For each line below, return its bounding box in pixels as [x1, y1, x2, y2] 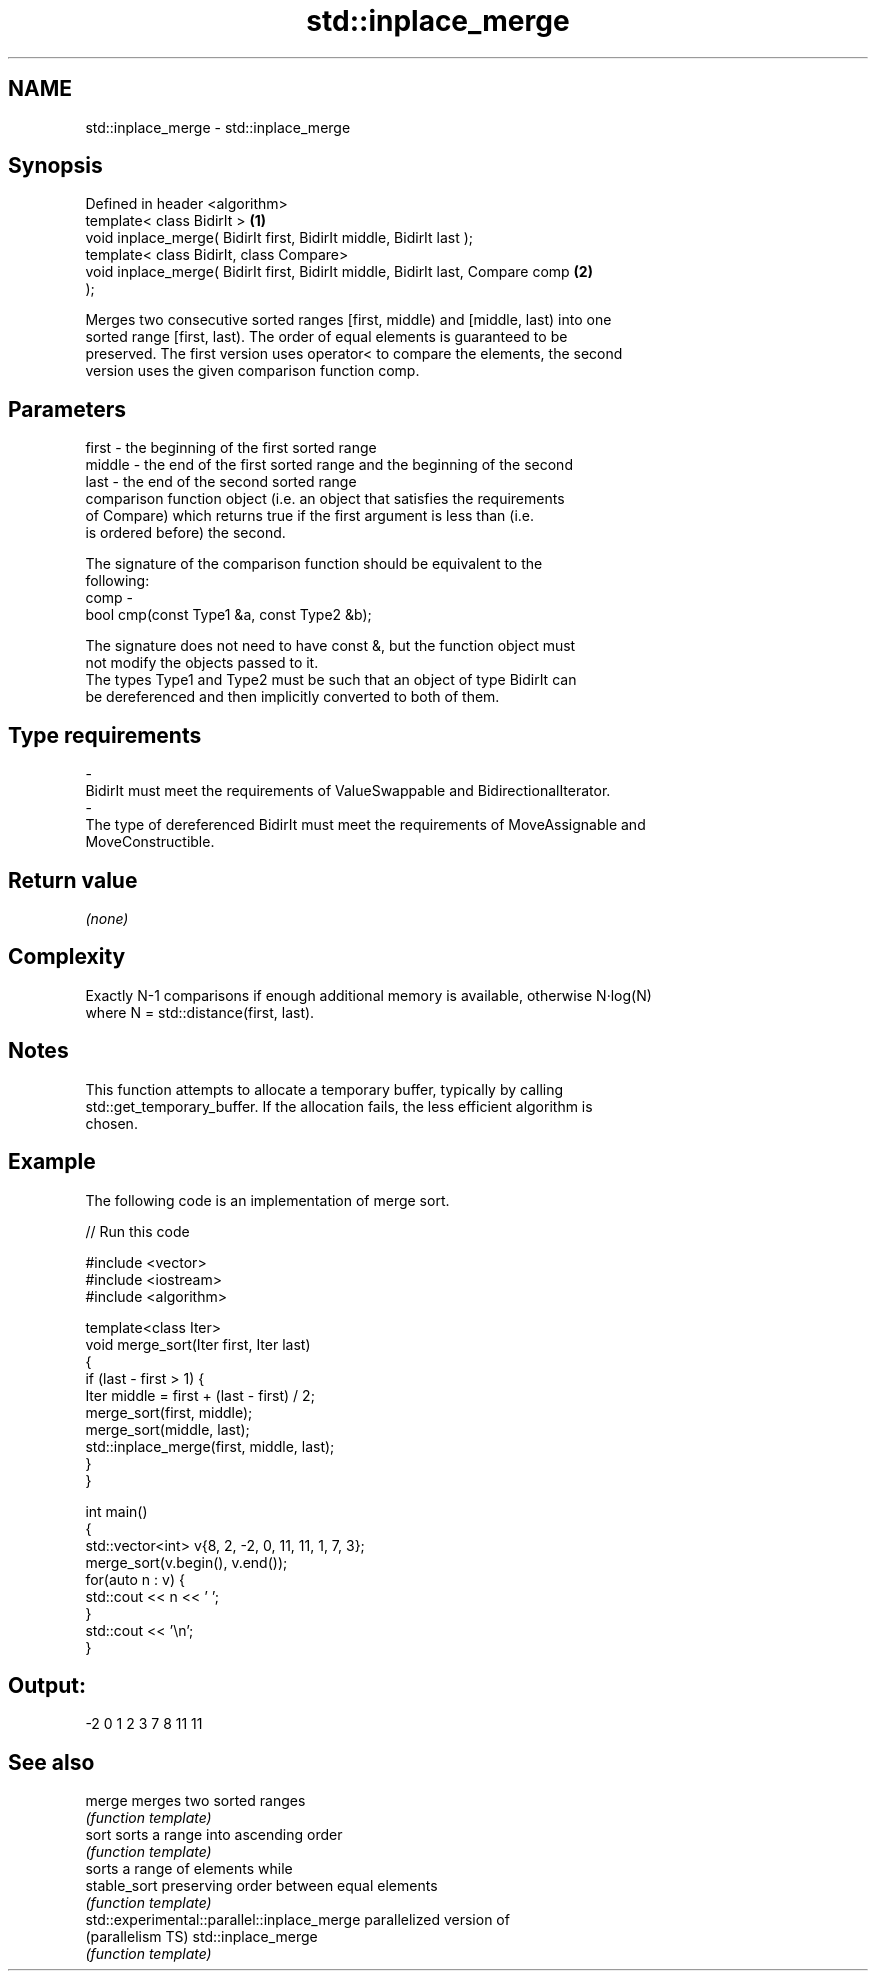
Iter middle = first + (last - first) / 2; [85, 1386, 315, 1404]
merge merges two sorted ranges [85, 1792, 306, 1810]
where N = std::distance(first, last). [85, 1003, 315, 1021]
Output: [8, 1672, 86, 1698]
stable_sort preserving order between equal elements [85, 1877, 438, 1895]
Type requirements [8, 722, 202, 748]
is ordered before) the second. [85, 524, 286, 542]
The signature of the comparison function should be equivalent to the [85, 555, 543, 573]
